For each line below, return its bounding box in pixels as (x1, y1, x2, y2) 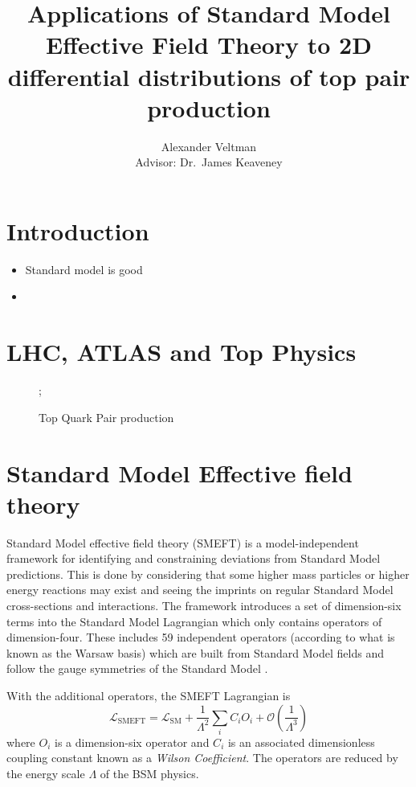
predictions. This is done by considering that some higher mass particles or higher (6, 565, 410, 582)
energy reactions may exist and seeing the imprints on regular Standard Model (6, 581, 394, 598)
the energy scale (6, 765, 85, 782)
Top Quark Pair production (39, 408, 174, 425)
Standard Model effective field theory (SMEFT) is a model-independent (6, 534, 359, 551)
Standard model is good (25, 260, 143, 277)
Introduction (6, 214, 149, 247)
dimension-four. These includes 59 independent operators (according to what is (6, 629, 395, 646)
